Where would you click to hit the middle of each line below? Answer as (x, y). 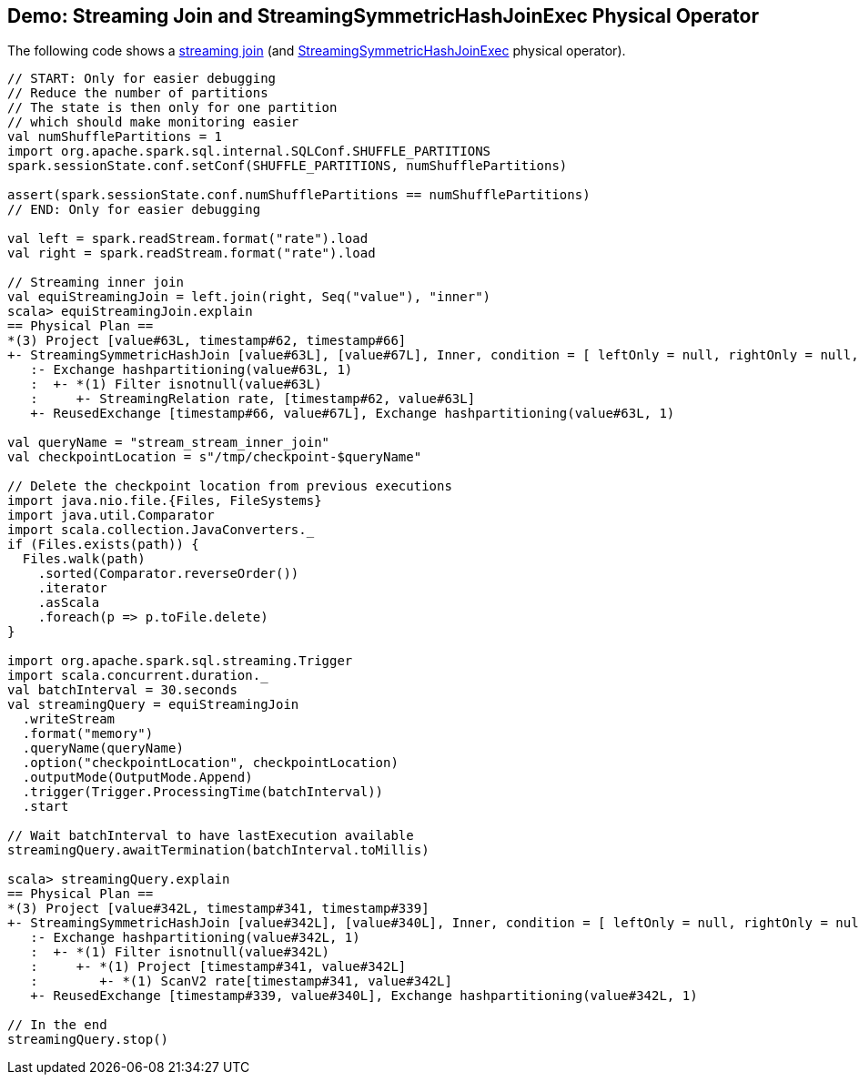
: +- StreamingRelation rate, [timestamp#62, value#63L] (253, 399)
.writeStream (69, 719)
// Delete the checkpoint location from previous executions (230, 486)
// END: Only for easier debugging (134, 210)
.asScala (69, 603)
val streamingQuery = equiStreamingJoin (153, 705)
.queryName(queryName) (103, 748)
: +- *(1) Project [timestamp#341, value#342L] (218, 967)
